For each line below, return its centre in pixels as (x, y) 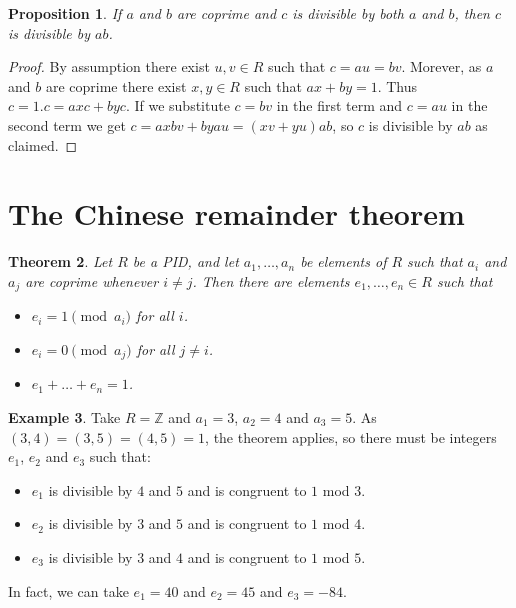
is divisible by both (348, 13)
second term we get (67, 124)
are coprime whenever (92, 280)
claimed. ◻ (43, 144)
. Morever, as (441, 66)
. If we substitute (177, 105)
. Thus (397, 85)
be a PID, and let (185, 261)
